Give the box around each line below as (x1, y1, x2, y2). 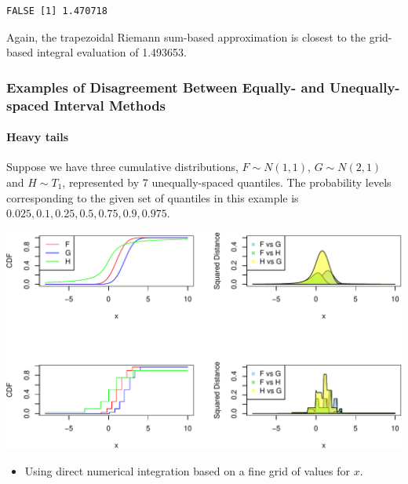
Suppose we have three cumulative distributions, (6, 158, 239, 175)
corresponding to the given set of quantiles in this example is (6, 189, 299, 206)
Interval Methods (53, 95, 166, 115)
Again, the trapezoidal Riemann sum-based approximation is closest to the (6, 28, 366, 45)
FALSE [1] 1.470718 (6, 5, 107, 16)
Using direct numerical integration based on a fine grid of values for (24, 462, 351, 479)
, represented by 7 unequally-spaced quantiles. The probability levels (62, 173, 392, 190)
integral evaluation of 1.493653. (36, 44, 187, 60)
